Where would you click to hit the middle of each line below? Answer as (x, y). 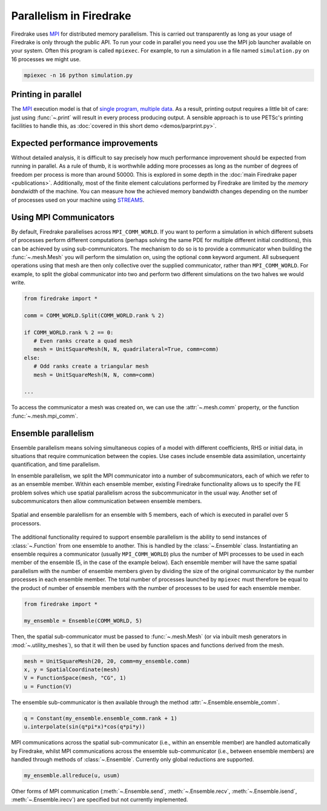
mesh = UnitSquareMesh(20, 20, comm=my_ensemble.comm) (107, 661)
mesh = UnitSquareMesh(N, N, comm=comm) (94, 375)
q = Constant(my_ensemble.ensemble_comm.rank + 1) (101, 718)
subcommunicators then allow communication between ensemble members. (107, 501)
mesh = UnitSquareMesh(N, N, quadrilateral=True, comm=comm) (126, 349)
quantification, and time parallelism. (56, 465)
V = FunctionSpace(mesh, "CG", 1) (75, 678)
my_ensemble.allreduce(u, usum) (72, 775)
